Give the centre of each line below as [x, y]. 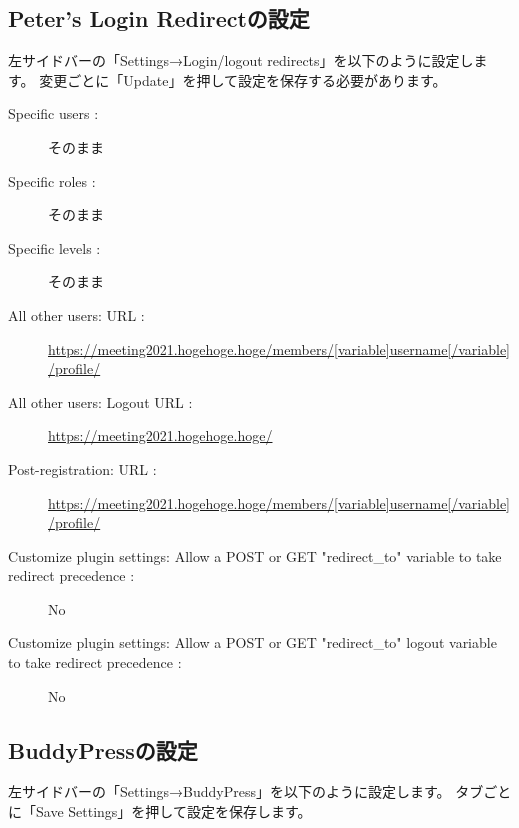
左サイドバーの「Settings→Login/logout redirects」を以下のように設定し [241, 60]
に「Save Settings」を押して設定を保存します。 [160, 811]
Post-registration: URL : [82, 468]
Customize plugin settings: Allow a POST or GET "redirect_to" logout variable [252, 642]
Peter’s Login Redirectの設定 [159, 18]
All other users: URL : [76, 314]
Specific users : [53, 113]
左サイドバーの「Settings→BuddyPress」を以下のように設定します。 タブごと [260, 791]
